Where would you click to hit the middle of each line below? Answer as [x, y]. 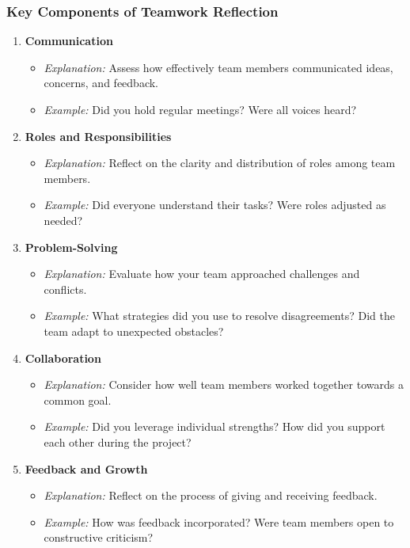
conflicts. [65, 289]
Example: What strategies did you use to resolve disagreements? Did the [219, 316]
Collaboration [63, 358]
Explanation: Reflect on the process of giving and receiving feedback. [211, 495]
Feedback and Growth [86, 468]
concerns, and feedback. [101, 83]
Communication [69, 41]
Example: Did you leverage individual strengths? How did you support [214, 426]
